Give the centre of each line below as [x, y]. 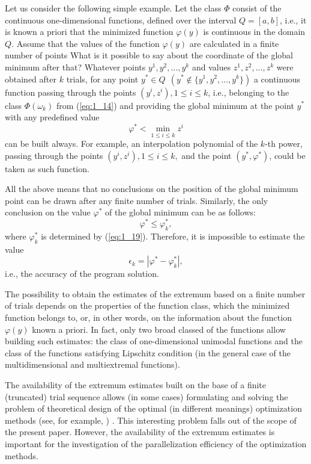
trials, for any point [102, 79]
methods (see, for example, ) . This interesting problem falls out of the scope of [151, 420]
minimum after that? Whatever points [75, 67]
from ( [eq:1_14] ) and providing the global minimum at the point [175, 105]
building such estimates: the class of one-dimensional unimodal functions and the [154, 341]
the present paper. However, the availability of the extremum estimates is [140, 432]
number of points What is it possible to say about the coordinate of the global [149, 55]
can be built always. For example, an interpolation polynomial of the [131, 144]
